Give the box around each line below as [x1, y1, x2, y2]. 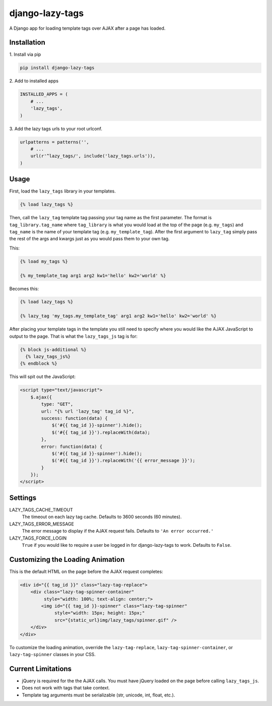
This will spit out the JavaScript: [9, 373, 76, 380]
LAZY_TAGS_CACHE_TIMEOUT [9, 506, 73, 512]
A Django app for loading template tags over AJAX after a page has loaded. [9, 25, 166, 31]
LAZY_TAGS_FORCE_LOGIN [9, 535, 67, 541]
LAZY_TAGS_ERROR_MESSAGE [9, 521, 74, 527]
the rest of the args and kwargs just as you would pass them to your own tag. [9, 236, 170, 242]
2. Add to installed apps [9, 78, 59, 84]
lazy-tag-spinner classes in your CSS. [9, 651, 96, 657]
